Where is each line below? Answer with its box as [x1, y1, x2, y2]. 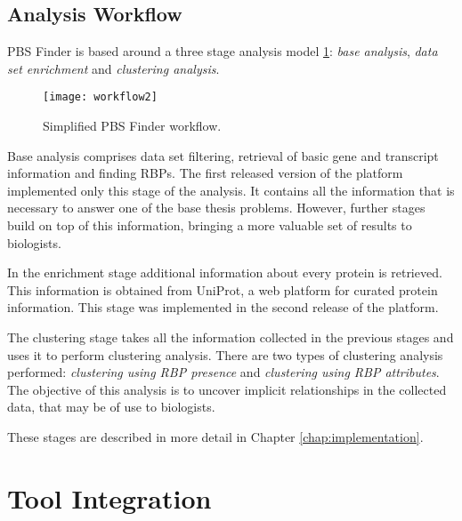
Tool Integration [7, 479, 212, 516]
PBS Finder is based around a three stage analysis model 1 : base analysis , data [7, 42, 438, 60]
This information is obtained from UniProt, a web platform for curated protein [7, 280, 438, 299]
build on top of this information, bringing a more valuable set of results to [7, 216, 412, 235]
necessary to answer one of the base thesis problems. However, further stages [7, 198, 426, 217]
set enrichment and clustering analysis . [7, 59, 220, 77]
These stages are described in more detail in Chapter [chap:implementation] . [7, 427, 424, 445]
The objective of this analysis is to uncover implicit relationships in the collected [7, 380, 447, 398]
